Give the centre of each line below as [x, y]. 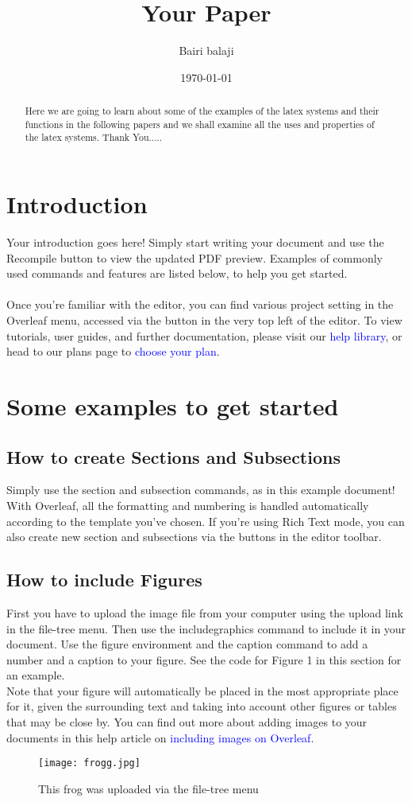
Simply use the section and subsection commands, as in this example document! [201, 490]
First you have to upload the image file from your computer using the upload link [205, 612]
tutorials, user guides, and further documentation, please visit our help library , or [204, 335]
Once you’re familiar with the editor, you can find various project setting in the [200, 304]
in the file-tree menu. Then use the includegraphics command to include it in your [206, 628]
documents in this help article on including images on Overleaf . [160, 737]
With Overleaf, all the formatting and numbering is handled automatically [188, 505]
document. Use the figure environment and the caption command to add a [187, 644]
